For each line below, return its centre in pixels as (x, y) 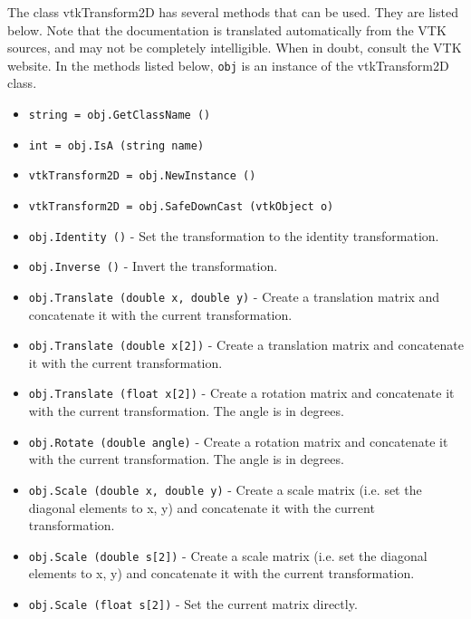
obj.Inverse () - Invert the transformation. (153, 266)
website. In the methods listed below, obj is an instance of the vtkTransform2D (228, 65)
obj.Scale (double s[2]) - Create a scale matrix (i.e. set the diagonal (228, 555)
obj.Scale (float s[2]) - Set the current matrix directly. (193, 604)
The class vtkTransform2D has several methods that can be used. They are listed (233, 12)
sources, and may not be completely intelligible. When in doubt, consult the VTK (235, 48)
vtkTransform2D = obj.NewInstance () (142, 176)
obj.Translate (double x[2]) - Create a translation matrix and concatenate (246, 345)
